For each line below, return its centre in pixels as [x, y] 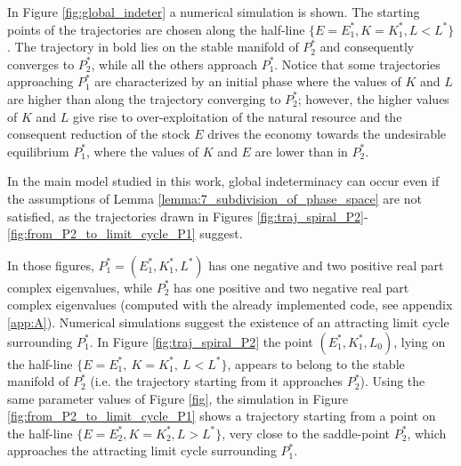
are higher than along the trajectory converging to [144, 98]
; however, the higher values [373, 98]
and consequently [367, 47]
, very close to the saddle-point [306, 433]
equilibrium [38, 151]
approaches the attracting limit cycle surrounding [142, 450]
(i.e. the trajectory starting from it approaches [217, 381]
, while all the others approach [174, 64]
